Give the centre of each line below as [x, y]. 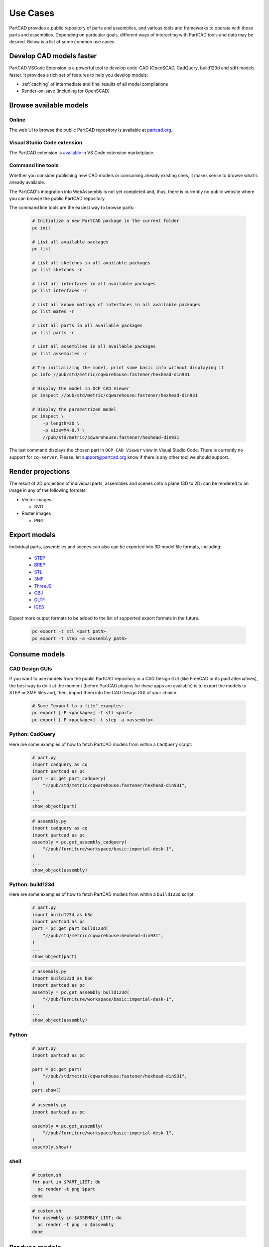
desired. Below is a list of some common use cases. [62, 42]
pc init [41, 228]
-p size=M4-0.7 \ [64, 430]
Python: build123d [32, 884]
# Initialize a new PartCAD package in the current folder [106, 221]
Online [17, 120]
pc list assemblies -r [60, 353]
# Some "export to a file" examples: [78, 706]
